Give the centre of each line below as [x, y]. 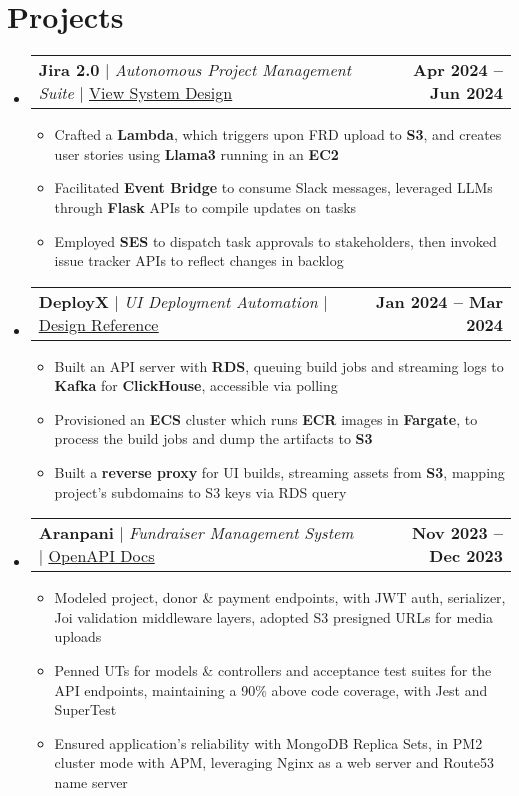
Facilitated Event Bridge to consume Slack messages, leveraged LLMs [273, 187]
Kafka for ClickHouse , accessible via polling [196, 385]
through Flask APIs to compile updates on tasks [205, 206]
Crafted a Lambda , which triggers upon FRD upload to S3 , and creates [278, 134]
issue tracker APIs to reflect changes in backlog [199, 260]
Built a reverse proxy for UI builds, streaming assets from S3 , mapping [279, 472]
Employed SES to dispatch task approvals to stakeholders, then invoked [275, 240]
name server [91, 782]
